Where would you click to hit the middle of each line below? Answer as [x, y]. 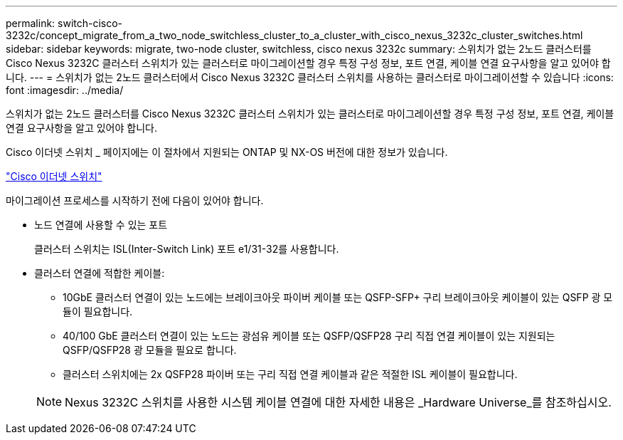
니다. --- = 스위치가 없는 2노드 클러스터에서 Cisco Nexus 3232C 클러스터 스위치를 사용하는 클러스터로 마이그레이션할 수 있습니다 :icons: [310, 77]
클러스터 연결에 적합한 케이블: [100, 273]
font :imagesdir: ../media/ [65, 90]
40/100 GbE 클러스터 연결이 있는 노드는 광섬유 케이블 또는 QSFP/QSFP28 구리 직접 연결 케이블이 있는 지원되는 [309, 336]
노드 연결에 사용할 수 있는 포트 [101, 225]
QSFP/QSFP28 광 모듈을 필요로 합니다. [150, 350]
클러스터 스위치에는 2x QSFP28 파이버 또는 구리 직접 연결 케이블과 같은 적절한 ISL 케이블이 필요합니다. [290, 374]
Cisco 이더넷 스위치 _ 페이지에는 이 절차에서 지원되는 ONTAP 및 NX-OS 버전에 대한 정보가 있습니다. [227, 152]
